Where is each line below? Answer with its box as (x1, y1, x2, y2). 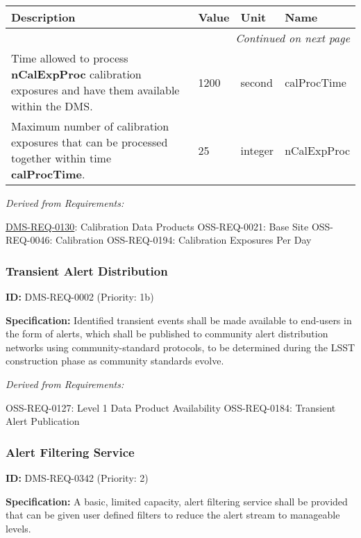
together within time (11, 150, 112, 166)
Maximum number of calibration (11, 118, 169, 134)
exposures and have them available (11, 82, 180, 98)
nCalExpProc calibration (11, 66, 142, 82)
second (240, 74, 273, 90)
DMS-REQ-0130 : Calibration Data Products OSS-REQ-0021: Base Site (6, 219, 309, 233)
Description (11, 9, 76, 25)
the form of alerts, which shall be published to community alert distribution (6, 326, 328, 341)
